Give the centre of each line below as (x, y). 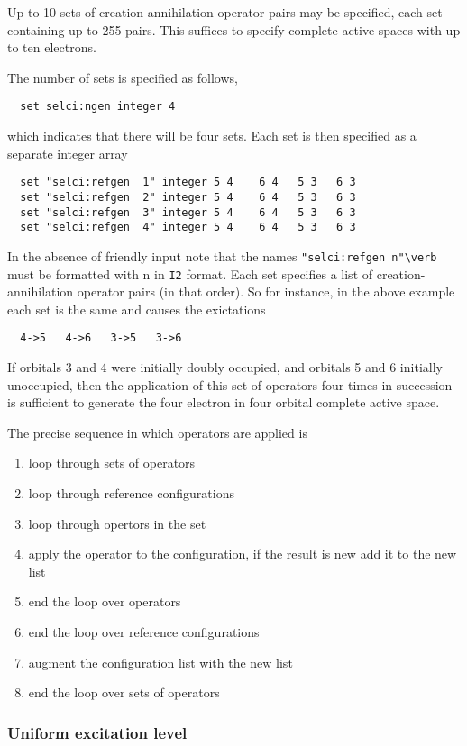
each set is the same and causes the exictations (137, 309)
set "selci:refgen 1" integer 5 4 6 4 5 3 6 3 (188, 182)
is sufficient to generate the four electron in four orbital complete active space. (224, 402)
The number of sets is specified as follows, (123, 77)
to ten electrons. (52, 47)
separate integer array (68, 153)
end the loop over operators (105, 601)
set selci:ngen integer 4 (98, 107)
